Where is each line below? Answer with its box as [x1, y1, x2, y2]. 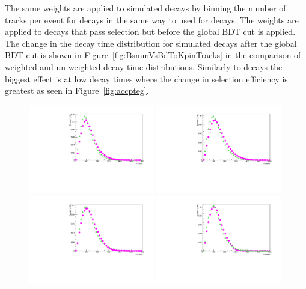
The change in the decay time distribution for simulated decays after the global [5, 37, 297, 49]
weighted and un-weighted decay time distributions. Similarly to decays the [5, 60, 283, 73]
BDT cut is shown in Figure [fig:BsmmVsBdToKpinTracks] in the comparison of [5, 49, 301, 61]
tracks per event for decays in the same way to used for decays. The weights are [5, 13, 299, 26]
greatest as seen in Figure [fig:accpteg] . [5, 84, 149, 97]
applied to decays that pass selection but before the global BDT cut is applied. [5, 25, 296, 38]
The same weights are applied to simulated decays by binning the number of [5, 2, 286, 14]
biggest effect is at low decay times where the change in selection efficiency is [5, 72, 288, 85]
